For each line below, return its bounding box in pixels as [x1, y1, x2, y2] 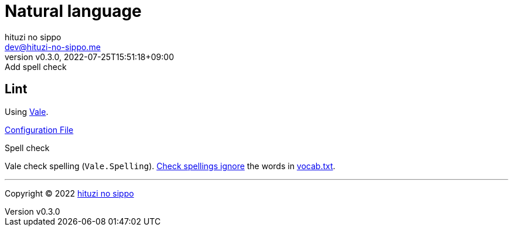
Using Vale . [5, 106, 49, 117]
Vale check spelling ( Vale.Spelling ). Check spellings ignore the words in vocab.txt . [5, 160, 336, 171]
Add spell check [5, 61, 67, 72]
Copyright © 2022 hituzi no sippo [5, 188, 134, 198]
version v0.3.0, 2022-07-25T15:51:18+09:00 [5, 51, 174, 62]
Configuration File [5, 124, 74, 135]
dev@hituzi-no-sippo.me [5, 41, 101, 52]
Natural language [5, 1, 142, 21]
